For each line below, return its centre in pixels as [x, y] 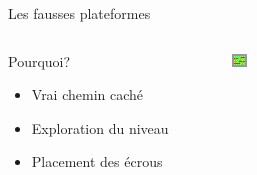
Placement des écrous [97, 161]
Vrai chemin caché [87, 94]
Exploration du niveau [100, 127]
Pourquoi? [39, 60]
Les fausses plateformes [79, 13]
